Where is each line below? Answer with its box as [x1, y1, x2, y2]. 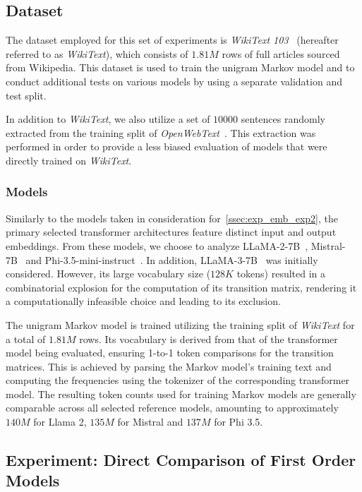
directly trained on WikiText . [6, 152, 132, 167]
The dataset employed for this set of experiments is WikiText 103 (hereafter [6, 32, 339, 47]
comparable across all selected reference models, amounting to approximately [6, 400, 339, 415]
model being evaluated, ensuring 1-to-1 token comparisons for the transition [6, 345, 334, 360]
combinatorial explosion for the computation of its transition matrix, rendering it [6, 280, 357, 294]
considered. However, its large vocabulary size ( [6, 266, 211, 281]
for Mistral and [117, 414, 183, 429]
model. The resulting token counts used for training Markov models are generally [6, 386, 356, 401]
